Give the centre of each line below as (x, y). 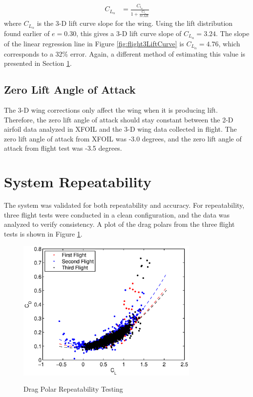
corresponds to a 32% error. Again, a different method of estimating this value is (125, 53)
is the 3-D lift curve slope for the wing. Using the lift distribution (135, 23)
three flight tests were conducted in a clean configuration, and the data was (117, 214)
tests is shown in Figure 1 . (43, 233)
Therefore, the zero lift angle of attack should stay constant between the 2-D (119, 119)
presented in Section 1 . (38, 63)
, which (229, 43)
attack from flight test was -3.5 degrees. (63, 148)
